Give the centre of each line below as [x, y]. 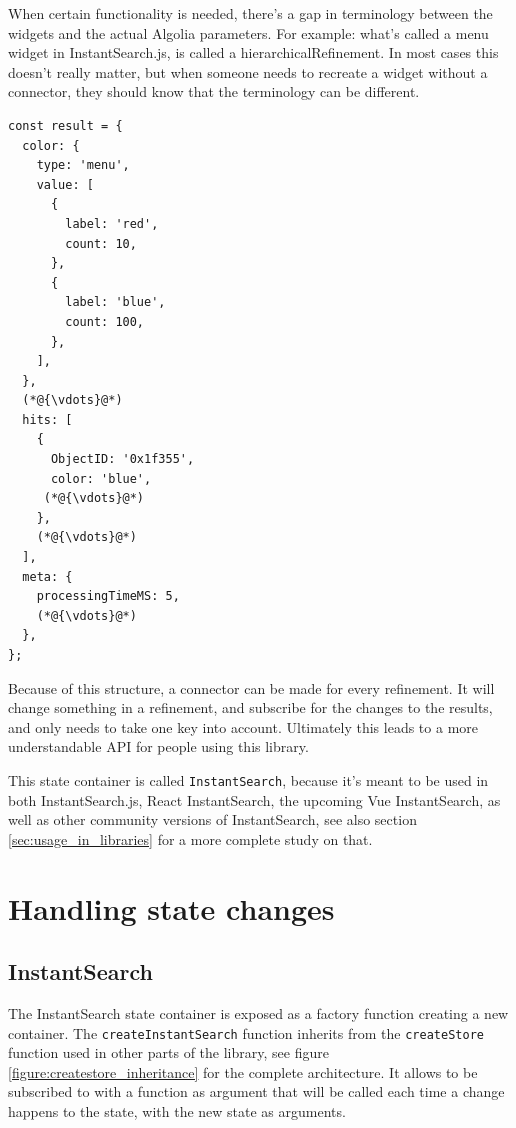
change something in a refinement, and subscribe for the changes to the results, [250, 707]
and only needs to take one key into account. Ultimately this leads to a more [243, 726]
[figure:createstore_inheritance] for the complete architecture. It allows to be [243, 1071]
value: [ [65, 184]
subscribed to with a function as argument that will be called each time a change [256, 1091]
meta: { [47, 576]
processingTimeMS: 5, [108, 596]
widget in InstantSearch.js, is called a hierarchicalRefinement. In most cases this [253, 52]
